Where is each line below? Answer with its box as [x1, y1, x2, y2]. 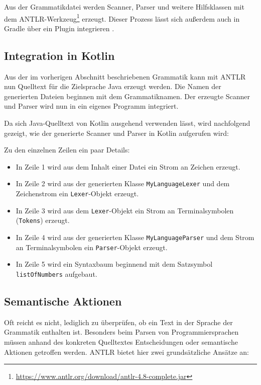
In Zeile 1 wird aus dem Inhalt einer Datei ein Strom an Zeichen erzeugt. [16, 161, 240, 172]
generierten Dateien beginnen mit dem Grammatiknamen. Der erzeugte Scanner [4, 91, 250, 101]
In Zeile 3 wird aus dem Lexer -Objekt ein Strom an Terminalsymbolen [16, 205, 234, 215]
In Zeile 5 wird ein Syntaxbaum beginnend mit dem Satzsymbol [16, 259, 213, 269]
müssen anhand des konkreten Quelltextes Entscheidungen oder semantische [4, 336, 238, 347]
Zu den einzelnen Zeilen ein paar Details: [4, 144, 130, 155]
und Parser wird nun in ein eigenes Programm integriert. [4, 101, 179, 111]
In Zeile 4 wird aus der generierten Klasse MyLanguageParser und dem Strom [16, 232, 254, 243]
